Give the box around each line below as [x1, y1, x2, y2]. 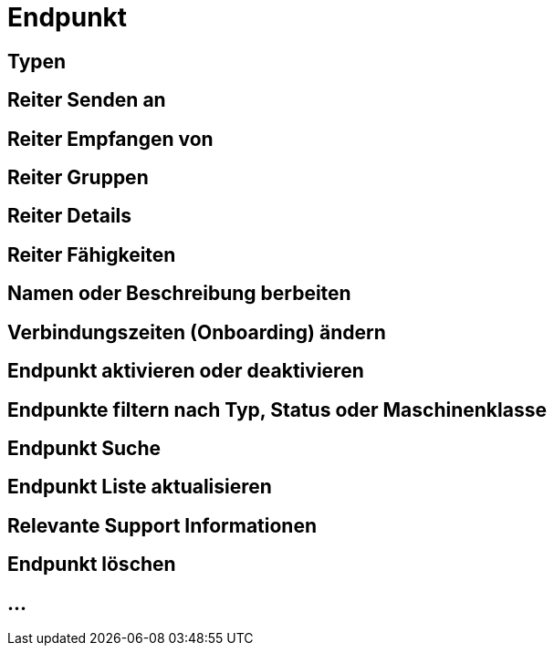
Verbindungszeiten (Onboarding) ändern [7, 320, 386, 344]
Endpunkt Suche [7, 436, 162, 460]
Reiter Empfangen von [7, 127, 214, 150]
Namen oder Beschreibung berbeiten [7, 282, 351, 306]
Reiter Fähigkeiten [7, 243, 176, 266]
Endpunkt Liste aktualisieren [7, 475, 272, 499]
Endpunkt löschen [7, 553, 176, 576]
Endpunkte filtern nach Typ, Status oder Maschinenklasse [7, 398, 547, 421]
